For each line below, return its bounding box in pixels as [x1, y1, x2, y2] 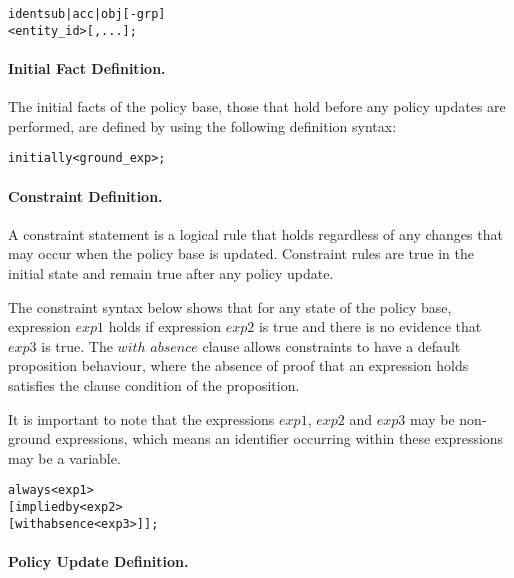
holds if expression [108, 316, 222, 337]
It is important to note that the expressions [8, 408, 275, 429]
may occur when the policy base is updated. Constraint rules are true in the [8, 243, 475, 264]
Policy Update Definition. [8, 550, 189, 571]
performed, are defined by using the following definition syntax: [8, 115, 397, 136]
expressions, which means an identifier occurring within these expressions [55, 428, 504, 449]
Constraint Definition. [8, 185, 163, 206]
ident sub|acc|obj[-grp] [8, 7, 166, 21]
